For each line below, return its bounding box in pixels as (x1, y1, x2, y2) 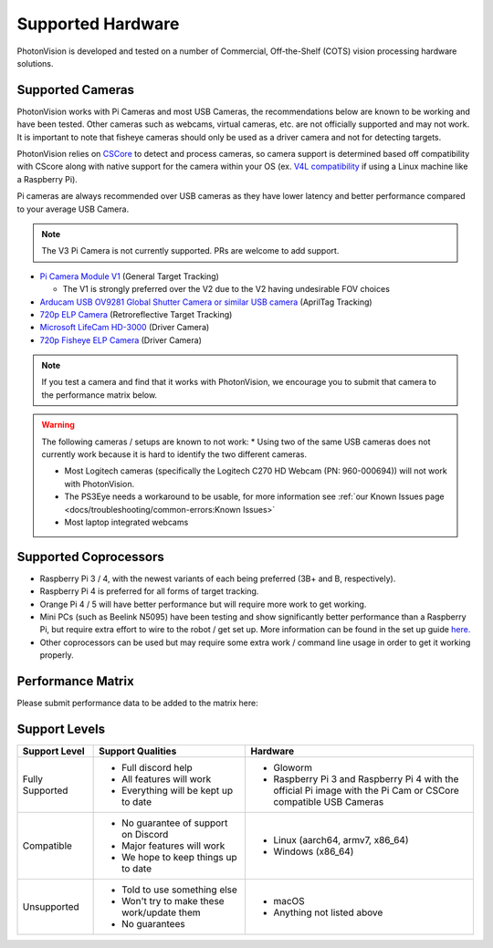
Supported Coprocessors (16, 548, 164, 565)
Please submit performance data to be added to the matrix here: (16, 698, 259, 709)
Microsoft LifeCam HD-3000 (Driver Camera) (39, 322, 210, 333)
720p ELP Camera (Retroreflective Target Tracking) (39, 308, 233, 319)
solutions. (16, 57, 54, 68)
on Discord (121, 828, 169, 841)
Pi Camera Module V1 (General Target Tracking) (39, 270, 219, 282)
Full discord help (121, 762, 194, 775)
